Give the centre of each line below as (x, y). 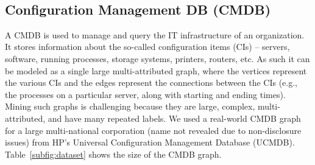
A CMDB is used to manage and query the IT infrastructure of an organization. (155, 34)
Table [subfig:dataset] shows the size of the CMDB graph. (113, 154)
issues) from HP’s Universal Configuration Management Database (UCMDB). (150, 142)
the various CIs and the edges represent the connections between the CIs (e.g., (151, 82)
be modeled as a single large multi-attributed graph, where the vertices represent (156, 70)
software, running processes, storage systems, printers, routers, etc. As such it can (157, 58)
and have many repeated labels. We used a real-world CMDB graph (174, 118)
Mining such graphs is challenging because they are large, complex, (130, 106)
